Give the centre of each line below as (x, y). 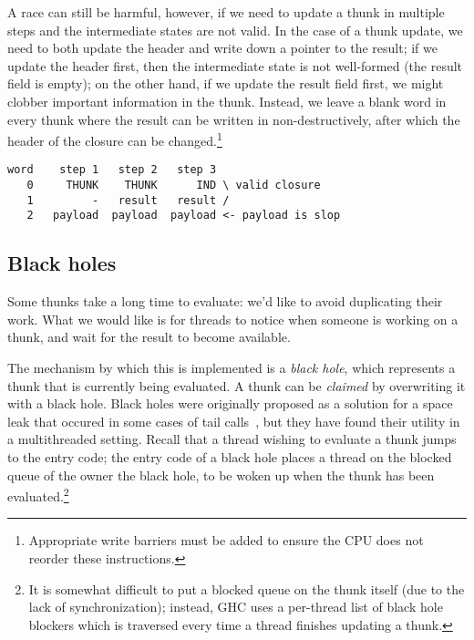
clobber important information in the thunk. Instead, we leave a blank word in (227, 101)
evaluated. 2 (38, 495)
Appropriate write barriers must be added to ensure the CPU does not (226, 540)
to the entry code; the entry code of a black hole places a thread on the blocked (230, 456)
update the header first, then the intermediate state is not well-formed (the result (235, 65)
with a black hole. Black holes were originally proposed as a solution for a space (230, 403)
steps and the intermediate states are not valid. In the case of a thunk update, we (235, 30)
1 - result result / (128, 200)
